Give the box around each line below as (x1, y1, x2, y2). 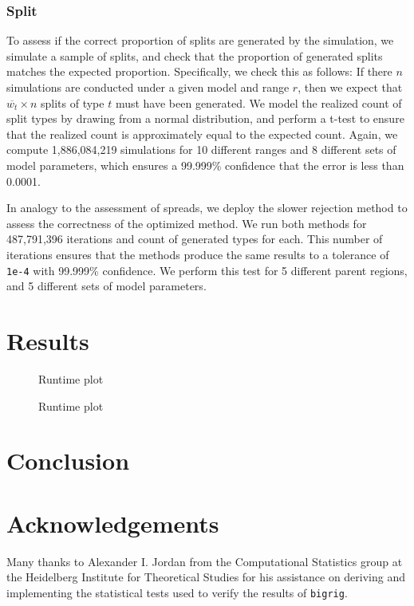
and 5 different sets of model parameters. (6, 277, 207, 294)
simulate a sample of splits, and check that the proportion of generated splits (6, 47, 383, 64)
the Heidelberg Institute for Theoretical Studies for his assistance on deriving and (6, 569, 406, 585)
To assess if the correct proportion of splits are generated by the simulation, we (6, 32, 394, 49)
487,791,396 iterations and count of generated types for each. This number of (6, 230, 383, 247)
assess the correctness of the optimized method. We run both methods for (6, 214, 367, 231)
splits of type (40, 94, 104, 111)
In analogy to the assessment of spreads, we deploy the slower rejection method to (6, 199, 408, 216)
